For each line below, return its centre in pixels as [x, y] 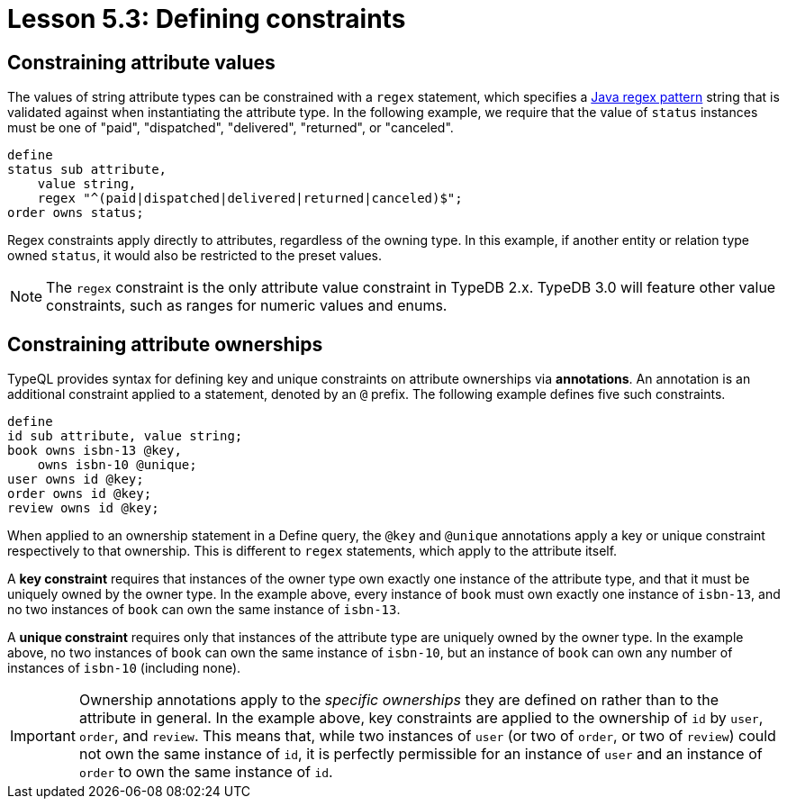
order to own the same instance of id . [206, 772]
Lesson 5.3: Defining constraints [207, 19]
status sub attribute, [87, 170]
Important [43, 736]
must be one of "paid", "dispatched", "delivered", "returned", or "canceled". [231, 128]
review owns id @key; [83, 508]
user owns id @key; [76, 480]
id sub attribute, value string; [125, 436]
